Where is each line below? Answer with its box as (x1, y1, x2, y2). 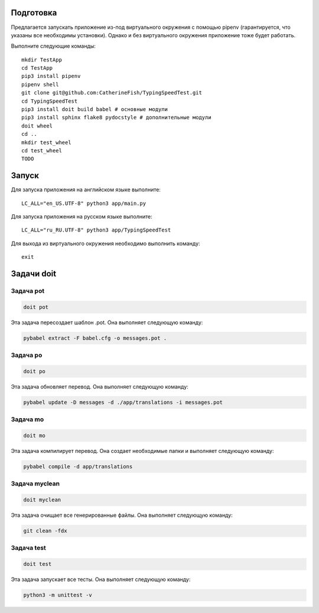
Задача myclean (11, 480, 60, 488)
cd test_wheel (21, 147, 62, 154)
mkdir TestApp (21, 56, 62, 63)
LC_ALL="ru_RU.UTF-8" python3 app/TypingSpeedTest (21, 227, 171, 233)
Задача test (11, 544, 47, 552)
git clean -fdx (23, 527, 67, 534)
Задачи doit (11, 269, 56, 279)
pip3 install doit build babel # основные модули (21, 106, 168, 113)
